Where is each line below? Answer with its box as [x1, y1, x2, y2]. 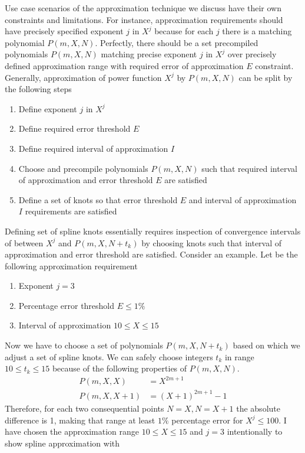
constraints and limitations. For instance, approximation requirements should [5, 13, 283, 25]
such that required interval [201, 162, 297, 174]
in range [224, 350, 254, 363]
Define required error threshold [18, 122, 131, 135]
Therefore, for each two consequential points [5, 402, 164, 414]
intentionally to [227, 425, 283, 438]
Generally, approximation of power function [5, 71, 162, 83]
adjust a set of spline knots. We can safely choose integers [5, 350, 213, 363]
